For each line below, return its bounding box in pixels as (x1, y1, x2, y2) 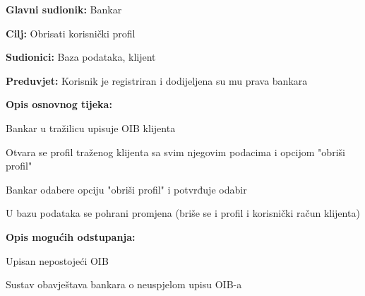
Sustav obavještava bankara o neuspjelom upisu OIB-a (6, 277, 242, 292)
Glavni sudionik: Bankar (6, 2, 122, 16)
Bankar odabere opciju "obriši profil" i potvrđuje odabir (6, 182, 247, 196)
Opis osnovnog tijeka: (6, 97, 112, 112)
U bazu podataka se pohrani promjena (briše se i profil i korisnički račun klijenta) (6, 206, 360, 220)
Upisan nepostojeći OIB (6, 253, 109, 268)
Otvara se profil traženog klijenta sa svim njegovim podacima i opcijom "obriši (6, 144, 345, 159)
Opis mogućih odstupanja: (6, 229, 136, 244)
